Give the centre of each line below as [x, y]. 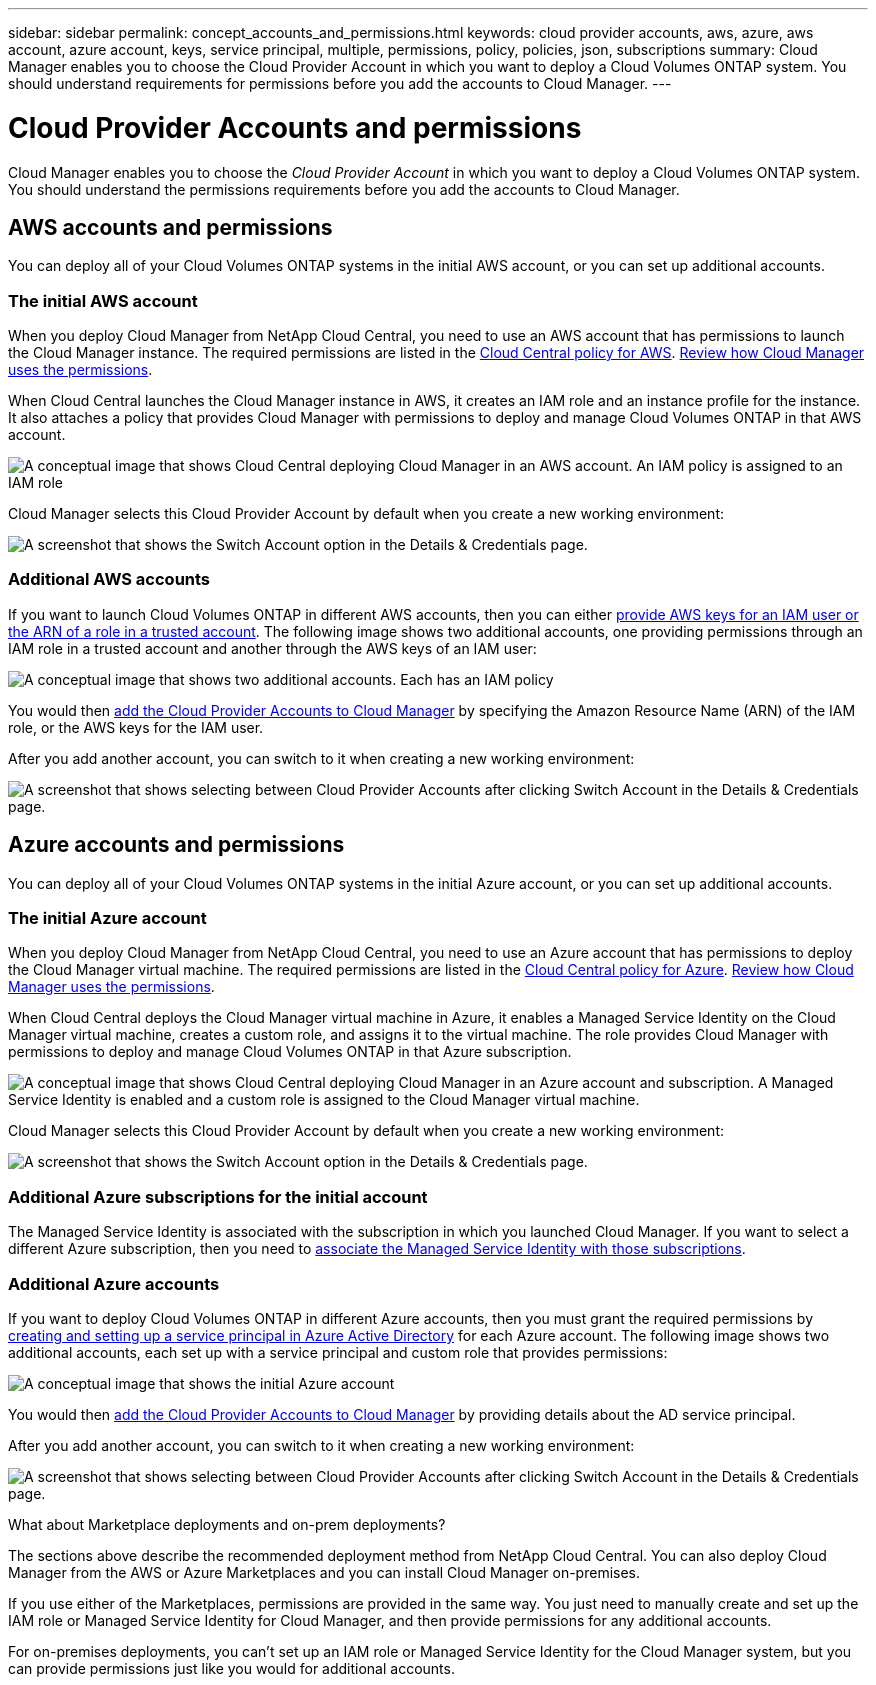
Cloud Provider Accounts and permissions [295, 127]
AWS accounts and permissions [170, 227]
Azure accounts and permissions [176, 845]
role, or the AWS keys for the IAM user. [136, 727]
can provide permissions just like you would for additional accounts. [231, 1668]
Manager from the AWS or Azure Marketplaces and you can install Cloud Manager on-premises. [324, 1572]
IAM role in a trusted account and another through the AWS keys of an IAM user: [272, 648]
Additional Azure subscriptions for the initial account [218, 1196]
